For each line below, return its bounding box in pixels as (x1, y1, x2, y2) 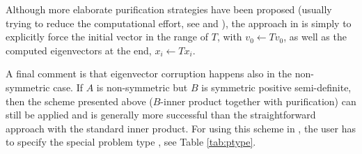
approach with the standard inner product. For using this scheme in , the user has (6, 121, 356, 135)
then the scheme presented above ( (6, 93, 153, 108)
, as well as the (283, 29, 347, 44)
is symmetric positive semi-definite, (201, 79, 352, 94)
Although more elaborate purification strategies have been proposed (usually (6, 2, 332, 16)
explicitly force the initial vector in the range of (6, 29, 209, 44)
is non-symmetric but (96, 79, 188, 94)
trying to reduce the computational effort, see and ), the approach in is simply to (6, 15, 352, 30)
